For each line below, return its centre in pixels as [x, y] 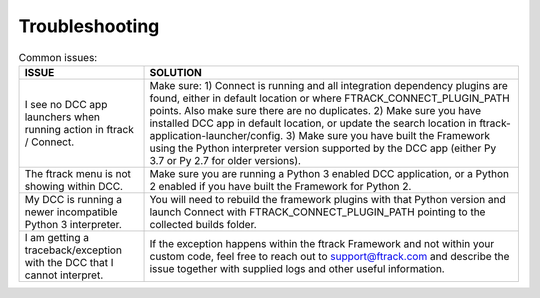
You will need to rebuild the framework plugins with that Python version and [327, 199]
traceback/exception [73, 250]
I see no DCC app [66, 104]
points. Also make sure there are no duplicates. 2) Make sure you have [315, 110]
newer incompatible [71, 212]
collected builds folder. [203, 224]
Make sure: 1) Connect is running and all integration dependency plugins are [329, 85]
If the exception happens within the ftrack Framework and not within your [322, 243]
